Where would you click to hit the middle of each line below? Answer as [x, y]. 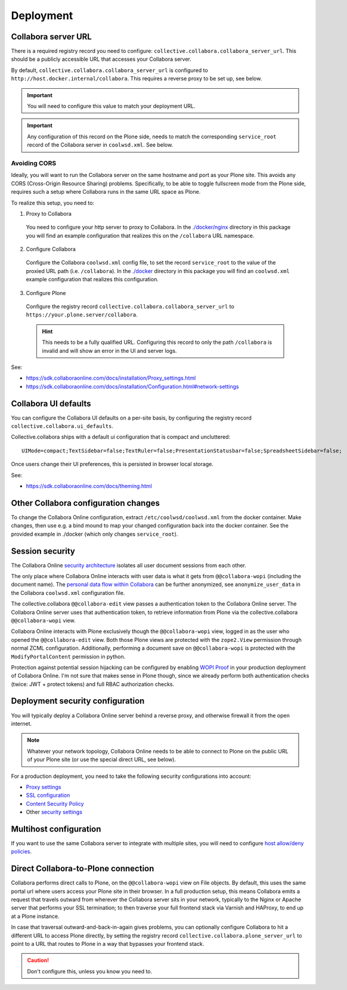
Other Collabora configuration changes [86, 503]
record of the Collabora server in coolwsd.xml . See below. [100, 145]
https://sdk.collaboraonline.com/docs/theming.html [89, 486]
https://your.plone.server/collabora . [82, 315]
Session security [43, 551]
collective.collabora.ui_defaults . [62, 426]
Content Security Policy [55, 803]
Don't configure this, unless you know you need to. [90, 971]
